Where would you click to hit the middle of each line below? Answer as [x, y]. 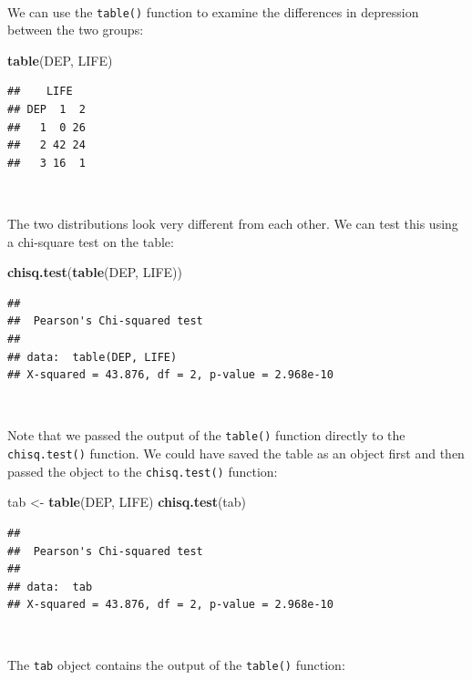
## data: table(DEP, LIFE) [92, 357]
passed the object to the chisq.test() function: [143, 471]
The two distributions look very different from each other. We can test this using [233, 223]
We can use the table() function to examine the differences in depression [213, 11]
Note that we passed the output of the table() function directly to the [206, 435]
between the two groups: [76, 30]
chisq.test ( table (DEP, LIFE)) [95, 272]
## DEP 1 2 [46, 110]
